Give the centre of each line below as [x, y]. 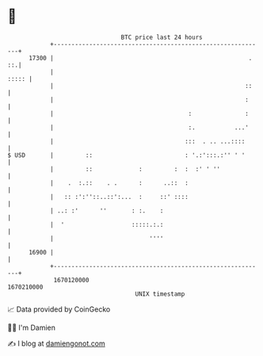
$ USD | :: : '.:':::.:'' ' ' [126, 155]
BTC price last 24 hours [162, 37]
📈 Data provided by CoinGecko [59, 309]
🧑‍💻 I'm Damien [32, 327]
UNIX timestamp [160, 294]
